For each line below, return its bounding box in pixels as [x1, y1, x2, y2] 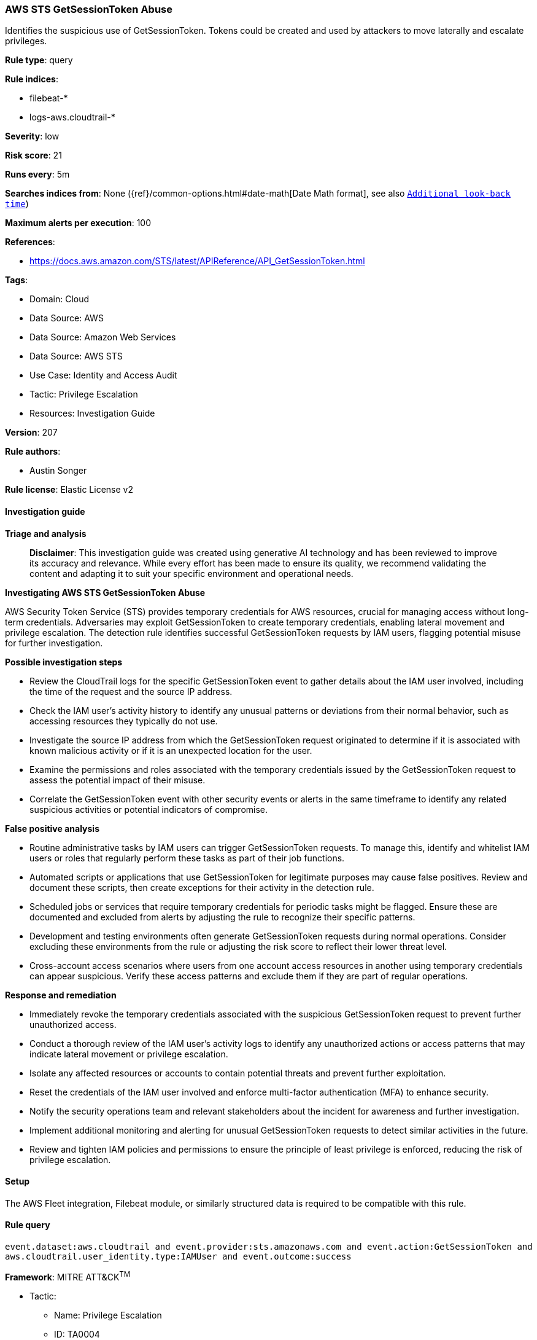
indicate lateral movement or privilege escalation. [29, 1048, 228, 1059]
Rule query [5, 1220, 50, 1231]
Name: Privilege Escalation [54, 1309, 162, 1320]
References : [5, 237, 55, 248]
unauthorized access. [29, 1019, 117, 1030]
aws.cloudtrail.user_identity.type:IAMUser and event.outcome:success [5, 1252, 352, 1262]
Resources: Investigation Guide [29, 408, 155, 419]
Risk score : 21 [5, 150, 62, 161]
